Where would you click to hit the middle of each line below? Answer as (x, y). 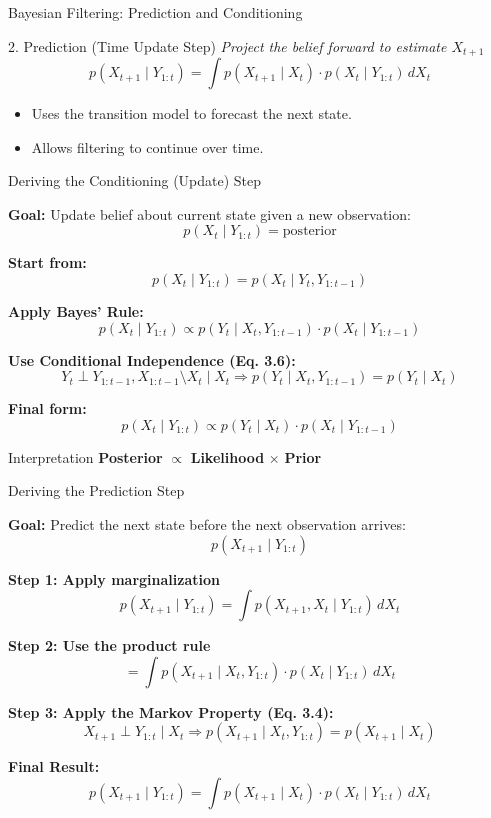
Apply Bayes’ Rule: (76, 311)
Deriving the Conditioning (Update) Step (135, 180)
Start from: (47, 262)
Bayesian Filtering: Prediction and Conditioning (155, 12)
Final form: (47, 408)
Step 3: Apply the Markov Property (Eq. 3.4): (171, 711)
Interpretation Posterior (85, 456)
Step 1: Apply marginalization (114, 578)
